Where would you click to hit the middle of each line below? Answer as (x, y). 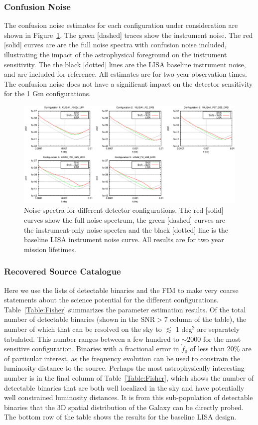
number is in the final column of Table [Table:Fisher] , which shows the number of (129, 377)
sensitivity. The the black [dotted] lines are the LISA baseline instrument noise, (125, 64)
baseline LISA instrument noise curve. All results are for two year (124, 239)
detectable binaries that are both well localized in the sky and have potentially (124, 387)
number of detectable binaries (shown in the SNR (79, 319)
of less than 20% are (221, 349)
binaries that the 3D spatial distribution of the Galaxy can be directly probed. (124, 407)
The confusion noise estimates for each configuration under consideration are (121, 25)
